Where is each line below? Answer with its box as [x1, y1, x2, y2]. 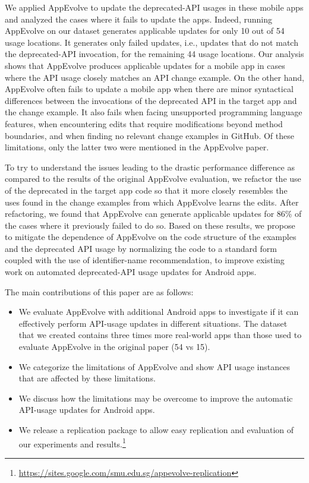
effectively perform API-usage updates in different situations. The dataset [18, 317, 288, 329]
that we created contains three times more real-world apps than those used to [18, 329, 302, 341]
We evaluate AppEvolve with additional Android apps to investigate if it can [18, 305, 299, 318]
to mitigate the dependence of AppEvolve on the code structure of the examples [5, 231, 297, 243]
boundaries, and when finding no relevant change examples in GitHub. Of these [5, 129, 294, 141]
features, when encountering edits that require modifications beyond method [5, 117, 283, 130]
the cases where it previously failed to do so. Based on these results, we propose [5, 219, 295, 231]
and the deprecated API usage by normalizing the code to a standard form [5, 242, 277, 254]
